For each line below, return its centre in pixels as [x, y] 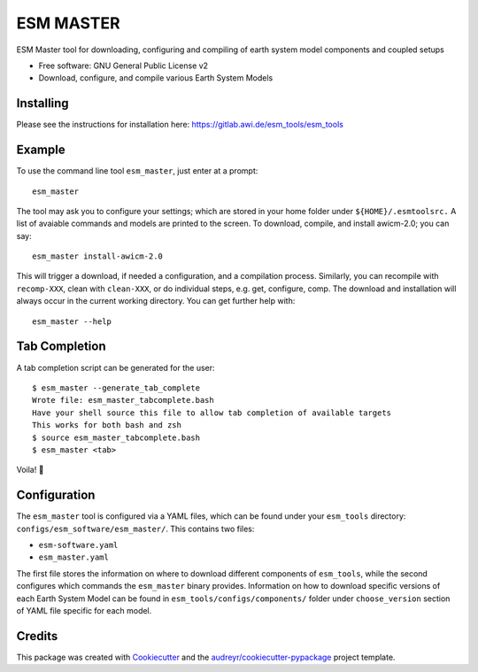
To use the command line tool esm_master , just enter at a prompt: [137, 171]
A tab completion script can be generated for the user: [116, 367]
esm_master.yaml [74, 557]
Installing [43, 103]
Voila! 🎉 [30, 470]
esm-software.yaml [78, 545]
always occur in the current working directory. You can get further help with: [156, 301]
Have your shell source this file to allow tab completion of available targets [212, 413]
